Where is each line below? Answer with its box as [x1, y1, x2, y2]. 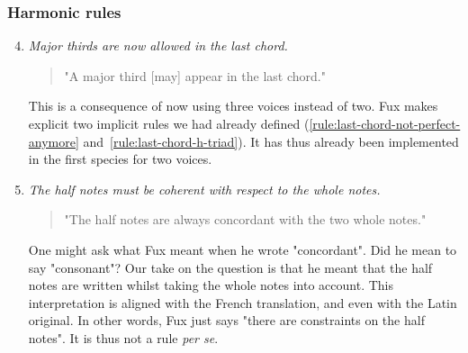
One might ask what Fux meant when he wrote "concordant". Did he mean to [28, 240, 457, 258]
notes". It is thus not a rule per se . [28, 328, 219, 347]
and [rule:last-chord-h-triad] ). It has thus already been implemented [83, 131, 459, 150]
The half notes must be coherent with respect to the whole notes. [28, 179, 381, 198]
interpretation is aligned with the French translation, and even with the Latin [28, 293, 457, 312]
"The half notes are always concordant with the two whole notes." [64, 210, 427, 229]
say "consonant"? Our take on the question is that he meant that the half [28, 258, 433, 276]
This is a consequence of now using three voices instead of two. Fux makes [28, 96, 438, 115]
